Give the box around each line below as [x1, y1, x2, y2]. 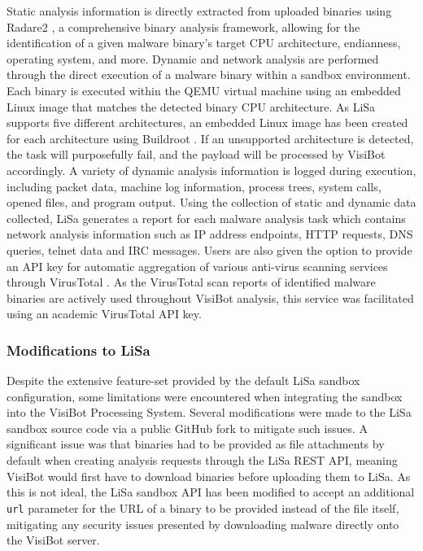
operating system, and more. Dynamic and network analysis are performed [7, 50, 379, 67]
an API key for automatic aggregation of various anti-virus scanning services [7, 257, 388, 274]
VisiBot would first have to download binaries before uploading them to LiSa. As [7, 467, 411, 484]
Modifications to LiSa [7, 339, 150, 360]
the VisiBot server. [7, 531, 100, 549]
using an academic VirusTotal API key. [7, 305, 202, 322]
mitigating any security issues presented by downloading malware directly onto [7, 515, 399, 532]
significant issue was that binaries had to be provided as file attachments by [7, 435, 385, 453]
